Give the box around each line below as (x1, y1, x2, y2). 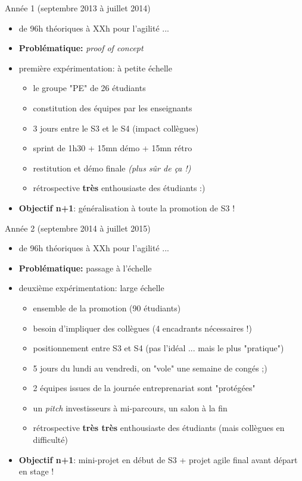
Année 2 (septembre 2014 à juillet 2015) (5, 221, 151, 234)
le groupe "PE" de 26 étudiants (33, 82, 146, 94)
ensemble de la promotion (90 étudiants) (33, 301, 181, 314)
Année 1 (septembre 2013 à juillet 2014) (5, 2, 151, 14)
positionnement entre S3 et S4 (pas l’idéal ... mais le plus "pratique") (33, 342, 284, 354)
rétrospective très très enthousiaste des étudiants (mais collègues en (33, 421, 285, 434)
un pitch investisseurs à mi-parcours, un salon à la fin (33, 401, 228, 414)
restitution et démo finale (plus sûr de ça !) (33, 161, 191, 174)
